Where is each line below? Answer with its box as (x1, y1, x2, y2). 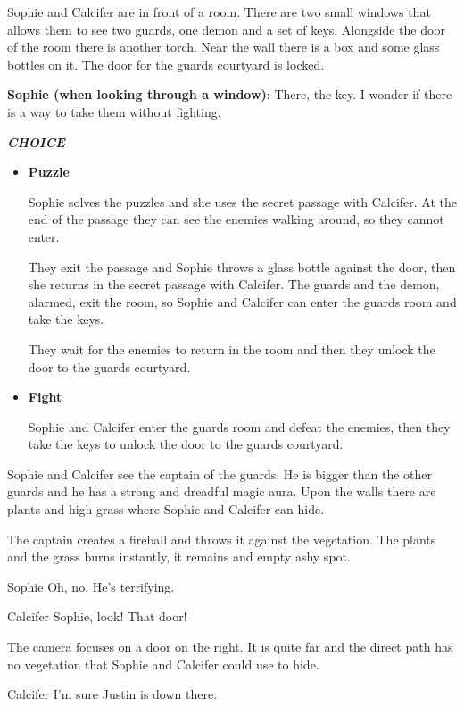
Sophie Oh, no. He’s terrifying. (7, 577, 175, 595)
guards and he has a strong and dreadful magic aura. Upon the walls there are (7, 482, 436, 501)
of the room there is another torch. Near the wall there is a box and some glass (7, 37, 440, 56)
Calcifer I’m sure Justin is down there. (7, 685, 218, 703)
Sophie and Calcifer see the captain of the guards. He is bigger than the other (7, 464, 432, 483)
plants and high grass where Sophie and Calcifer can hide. (7, 500, 325, 519)
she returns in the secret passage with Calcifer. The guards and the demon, (28, 275, 440, 294)
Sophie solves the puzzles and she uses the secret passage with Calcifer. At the (28, 192, 457, 211)
